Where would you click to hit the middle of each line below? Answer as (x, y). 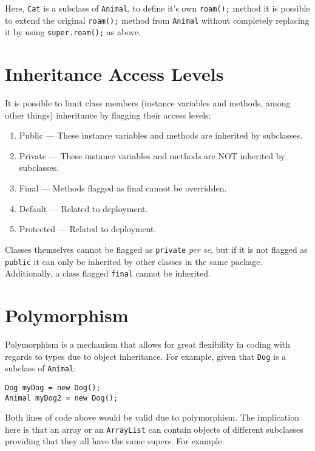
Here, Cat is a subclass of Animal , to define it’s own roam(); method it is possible (157, 8)
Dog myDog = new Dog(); (53, 387)
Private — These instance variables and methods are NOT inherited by (152, 155)
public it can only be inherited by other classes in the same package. (134, 261)
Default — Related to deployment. (83, 208)
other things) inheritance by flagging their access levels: (108, 115)
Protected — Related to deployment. (88, 229)
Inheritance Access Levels (114, 74)
